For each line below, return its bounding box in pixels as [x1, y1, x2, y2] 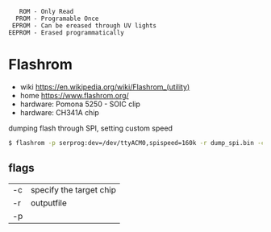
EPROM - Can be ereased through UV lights [11, 22, 157, 30]
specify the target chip [31, 184, 117, 195]
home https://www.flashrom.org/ [19, 90, 129, 100]
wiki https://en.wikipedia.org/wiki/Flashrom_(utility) [19, 81, 190, 92]
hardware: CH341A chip [19, 107, 99, 117]
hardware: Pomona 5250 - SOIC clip [19, 99, 141, 109]
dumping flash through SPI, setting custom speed [8, 123, 173, 133]
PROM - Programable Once [15, 14, 99, 23]
